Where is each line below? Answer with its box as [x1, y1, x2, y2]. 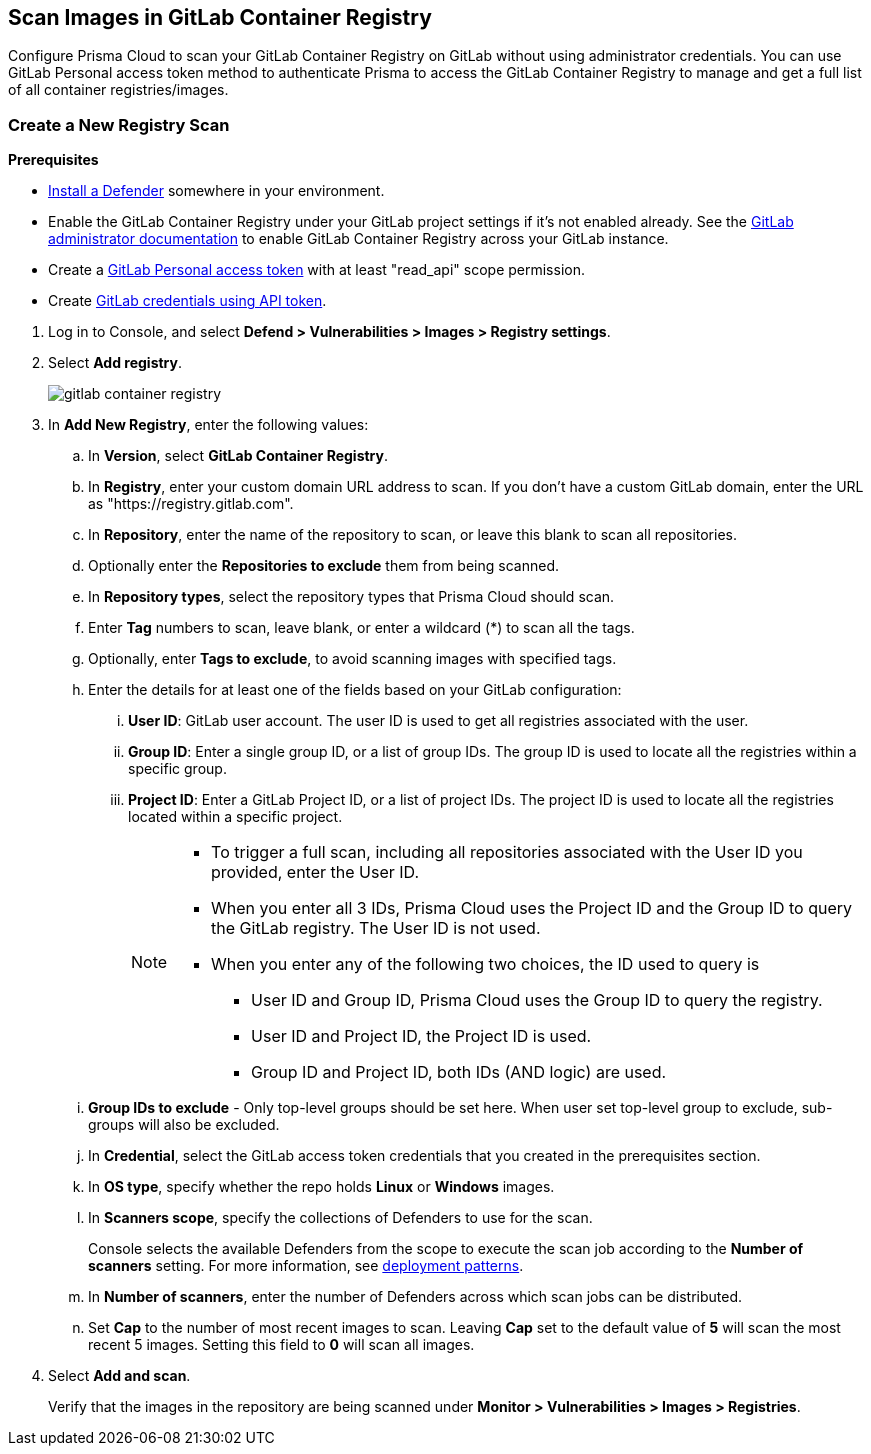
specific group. [128, 760, 227, 778]
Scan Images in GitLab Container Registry [8, 5, 432, 30]
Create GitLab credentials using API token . [48, 292, 327, 310]
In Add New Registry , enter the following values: [48, 416, 369, 434]
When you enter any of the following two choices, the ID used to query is [211, 954, 760, 975]
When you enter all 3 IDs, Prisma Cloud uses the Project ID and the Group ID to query [211, 898, 853, 919]
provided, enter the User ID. [211, 862, 419, 883]
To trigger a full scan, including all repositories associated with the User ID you [211, 842, 803, 863]
